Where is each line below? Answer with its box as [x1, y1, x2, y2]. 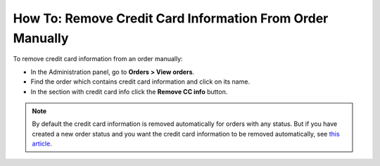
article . [32, 139, 52, 148]
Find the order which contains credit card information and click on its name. [30, 77, 250, 86]
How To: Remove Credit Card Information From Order [13, 11, 329, 26]
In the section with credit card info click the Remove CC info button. [30, 87, 228, 96]
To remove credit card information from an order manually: [13, 55, 183, 63]
